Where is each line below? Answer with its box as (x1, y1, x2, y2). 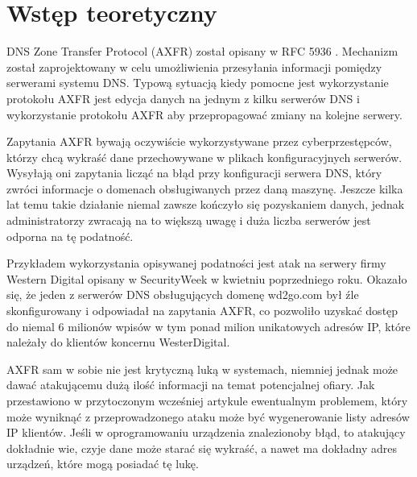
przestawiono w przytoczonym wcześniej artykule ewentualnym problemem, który (6, 392, 408, 409)
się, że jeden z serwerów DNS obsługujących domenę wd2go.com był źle (6, 286, 359, 303)
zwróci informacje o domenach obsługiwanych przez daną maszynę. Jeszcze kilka (6, 180, 403, 197)
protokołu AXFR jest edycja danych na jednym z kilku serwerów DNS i (6, 89, 360, 106)
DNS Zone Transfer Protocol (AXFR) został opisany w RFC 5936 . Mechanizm (6, 43, 398, 60)
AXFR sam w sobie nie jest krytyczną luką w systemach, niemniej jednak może (6, 360, 398, 377)
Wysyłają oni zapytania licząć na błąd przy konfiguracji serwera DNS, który (6, 164, 382, 181)
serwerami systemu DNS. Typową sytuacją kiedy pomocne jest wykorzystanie (6, 74, 389, 91)
